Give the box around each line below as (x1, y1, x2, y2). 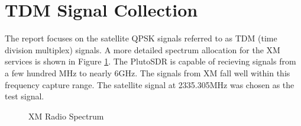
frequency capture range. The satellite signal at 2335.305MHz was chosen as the (5, 78, 294, 91)
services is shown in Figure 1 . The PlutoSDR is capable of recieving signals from (5, 55, 296, 67)
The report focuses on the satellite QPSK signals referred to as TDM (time (5, 32, 277, 44)
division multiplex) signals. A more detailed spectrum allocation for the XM (5, 43, 280, 56)
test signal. (5, 90, 44, 102)
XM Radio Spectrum (28, 109, 104, 122)
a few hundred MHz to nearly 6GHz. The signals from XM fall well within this (5, 66, 290, 79)
